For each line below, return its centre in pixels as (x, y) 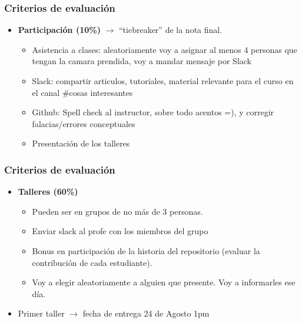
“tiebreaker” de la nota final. (171, 30)
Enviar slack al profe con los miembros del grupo (120, 231)
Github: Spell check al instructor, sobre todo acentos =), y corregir (153, 112)
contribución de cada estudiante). (92, 262)
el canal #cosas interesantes (82, 92)
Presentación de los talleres (81, 143)
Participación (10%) (59, 30)
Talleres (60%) (48, 192)
